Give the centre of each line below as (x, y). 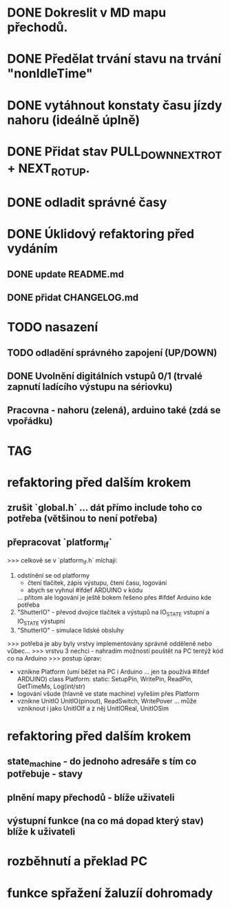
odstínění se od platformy (53, 576)
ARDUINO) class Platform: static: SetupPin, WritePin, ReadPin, (105, 679)
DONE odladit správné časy (87, 203)
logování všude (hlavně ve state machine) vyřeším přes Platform (108, 693)
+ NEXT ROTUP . (49, 170)
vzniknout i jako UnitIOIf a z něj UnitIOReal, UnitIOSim (93, 708)
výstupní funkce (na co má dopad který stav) (106, 821)
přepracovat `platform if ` (60, 543)
